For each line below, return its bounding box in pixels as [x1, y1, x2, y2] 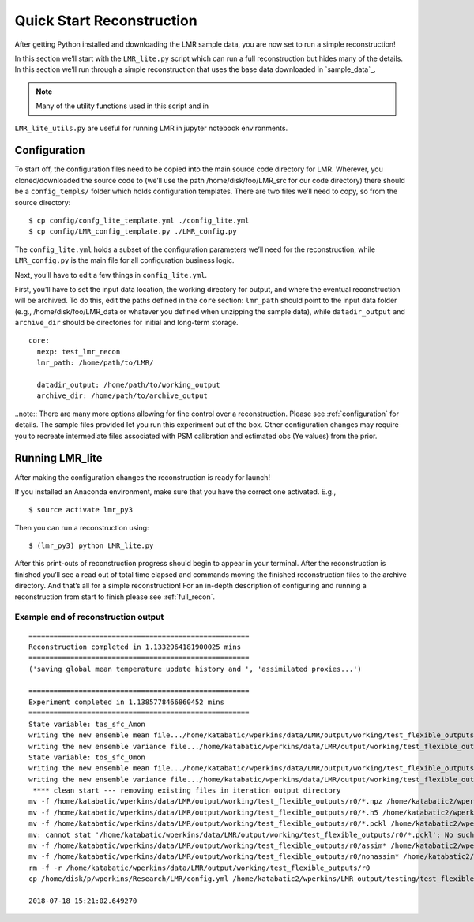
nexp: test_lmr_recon [36, 347, 121, 356]
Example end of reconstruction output [14, 612, 164, 623]
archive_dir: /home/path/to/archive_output [36, 392, 209, 400]
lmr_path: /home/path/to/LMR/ [36, 358, 154, 367]
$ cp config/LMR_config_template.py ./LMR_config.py [28, 227, 237, 236]
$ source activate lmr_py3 [28, 505, 134, 515]
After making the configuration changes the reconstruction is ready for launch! [14, 472, 271, 482]
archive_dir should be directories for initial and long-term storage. [14, 318, 239, 328]
